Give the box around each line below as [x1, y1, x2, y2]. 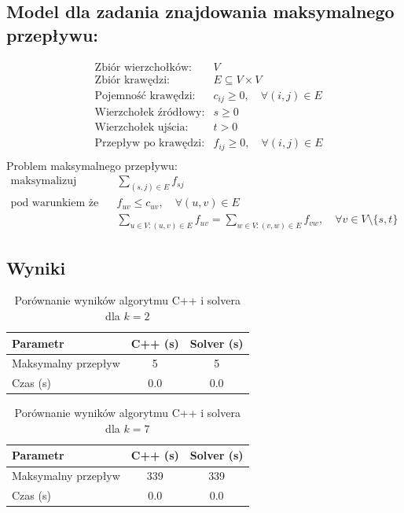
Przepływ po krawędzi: [94, 138, 205, 149]
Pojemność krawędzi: [94, 90, 196, 101]
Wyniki [6, 255, 66, 279]
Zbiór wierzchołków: [94, 61, 192, 73]
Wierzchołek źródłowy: [94, 107, 205, 119]
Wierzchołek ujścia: [94, 122, 189, 134]
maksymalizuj [10, 175, 77, 187]
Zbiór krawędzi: [94, 74, 170, 86]
